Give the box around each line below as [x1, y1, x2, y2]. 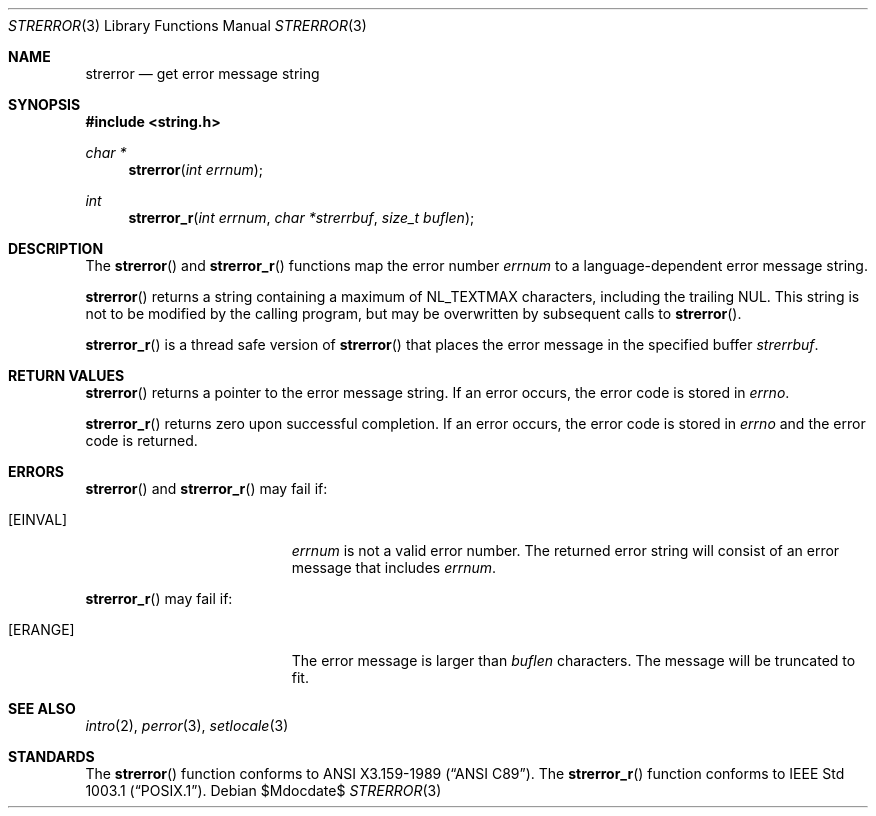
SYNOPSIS [8, 96, 81, 113]
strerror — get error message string [85, 65, 320, 82]
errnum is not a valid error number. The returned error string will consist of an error [291, 542, 840, 559]
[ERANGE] [8, 621, 75, 638]
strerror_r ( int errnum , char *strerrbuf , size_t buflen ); [128, 209, 475, 226]
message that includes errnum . [291, 559, 497, 576]
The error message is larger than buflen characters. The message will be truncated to [291, 652, 856, 669]
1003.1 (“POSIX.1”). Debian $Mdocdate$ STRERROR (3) [85, 782, 442, 799]
